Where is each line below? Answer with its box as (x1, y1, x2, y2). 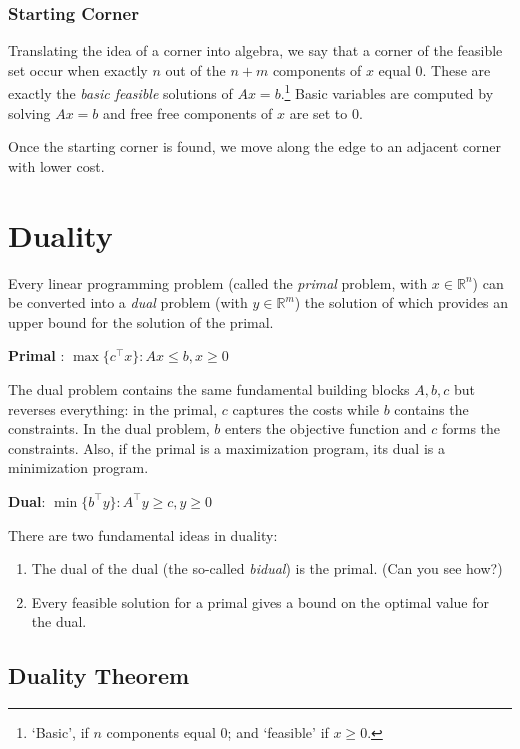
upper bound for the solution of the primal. (8, 311, 274, 332)
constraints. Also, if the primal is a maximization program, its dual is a (8, 437, 445, 458)
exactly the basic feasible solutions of (8, 83, 233, 104)
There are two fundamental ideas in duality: (8, 524, 278, 545)
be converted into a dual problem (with (8, 292, 248, 313)
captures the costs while (232, 398, 380, 419)
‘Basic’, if (31, 722, 89, 743)
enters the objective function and (225, 418, 427, 439)
